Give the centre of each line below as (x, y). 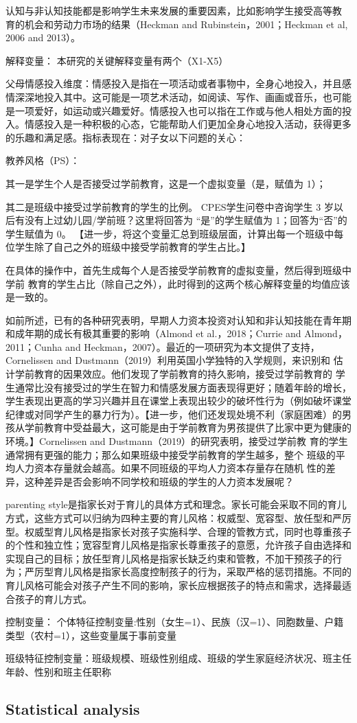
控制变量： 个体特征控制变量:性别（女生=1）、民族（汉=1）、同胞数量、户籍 (175, 622)
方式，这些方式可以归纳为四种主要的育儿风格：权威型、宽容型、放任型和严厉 (178, 518)
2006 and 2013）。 (43, 37)
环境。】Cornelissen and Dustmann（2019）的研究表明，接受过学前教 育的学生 (177, 441)
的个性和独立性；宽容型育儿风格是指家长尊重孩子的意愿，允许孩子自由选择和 (178, 545)
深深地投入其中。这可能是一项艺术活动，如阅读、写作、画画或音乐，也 (173, 96)
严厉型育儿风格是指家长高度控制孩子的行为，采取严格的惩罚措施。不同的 (188, 572)
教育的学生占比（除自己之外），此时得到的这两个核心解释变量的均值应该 (189, 283)
